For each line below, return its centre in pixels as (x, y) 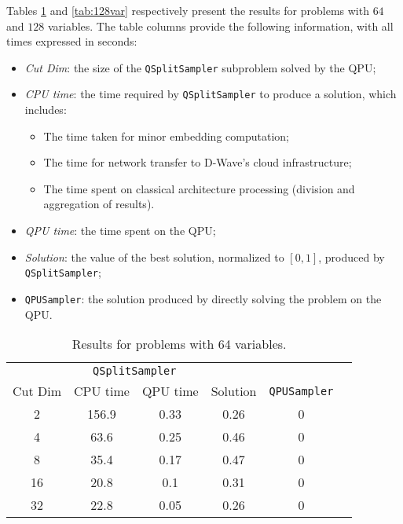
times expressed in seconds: (72, 41)
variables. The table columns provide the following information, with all (220, 26)
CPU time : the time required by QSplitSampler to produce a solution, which (211, 94)
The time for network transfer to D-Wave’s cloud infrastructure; (198, 162)
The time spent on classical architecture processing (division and (199, 188)
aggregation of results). (99, 204)
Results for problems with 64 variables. (179, 344)
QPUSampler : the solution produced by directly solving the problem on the (203, 298)
